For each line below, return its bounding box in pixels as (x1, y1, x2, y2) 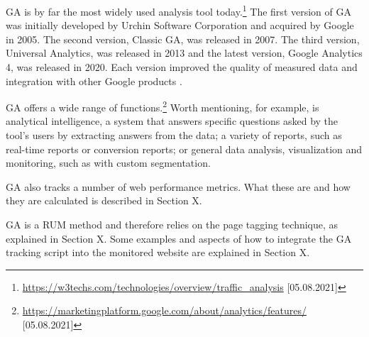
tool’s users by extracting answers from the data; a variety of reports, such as (6, 128, 342, 143)
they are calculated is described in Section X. (6, 193, 202, 208)
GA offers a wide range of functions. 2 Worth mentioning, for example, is (6, 98, 319, 114)
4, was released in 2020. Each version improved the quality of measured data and (6, 60, 358, 74)
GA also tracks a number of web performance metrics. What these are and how (6, 179, 351, 194)
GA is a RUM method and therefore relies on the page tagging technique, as (6, 217, 338, 232)
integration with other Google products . (6, 73, 182, 88)
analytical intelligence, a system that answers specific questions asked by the (6, 114, 338, 128)
